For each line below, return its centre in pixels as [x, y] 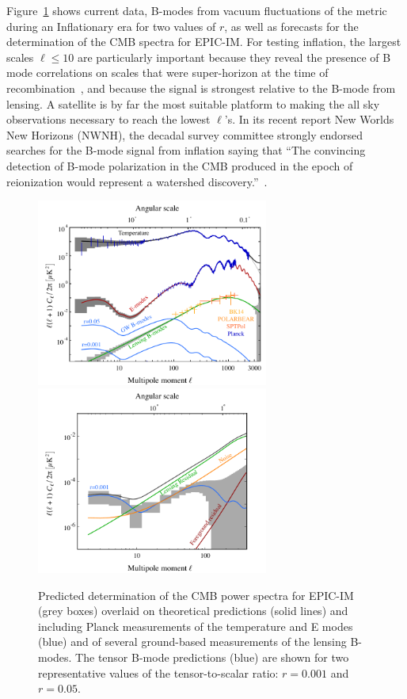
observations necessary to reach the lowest [108, 119]
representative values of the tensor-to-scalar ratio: [158, 672]
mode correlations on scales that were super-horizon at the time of [167, 73]
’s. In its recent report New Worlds [309, 119]
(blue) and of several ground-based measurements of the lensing [192, 642]
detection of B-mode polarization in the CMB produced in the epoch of [180, 165]
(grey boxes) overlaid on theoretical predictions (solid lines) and [193, 611]
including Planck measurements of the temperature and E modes [196, 626]
